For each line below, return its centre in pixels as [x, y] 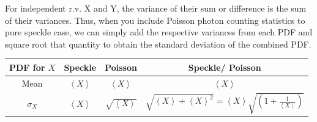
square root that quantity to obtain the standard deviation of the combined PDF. [158, 44]
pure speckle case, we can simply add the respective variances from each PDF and [159, 32]
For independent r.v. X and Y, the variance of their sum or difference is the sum [156, 8]
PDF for [27, 67]
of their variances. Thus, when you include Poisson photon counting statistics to [155, 20]
